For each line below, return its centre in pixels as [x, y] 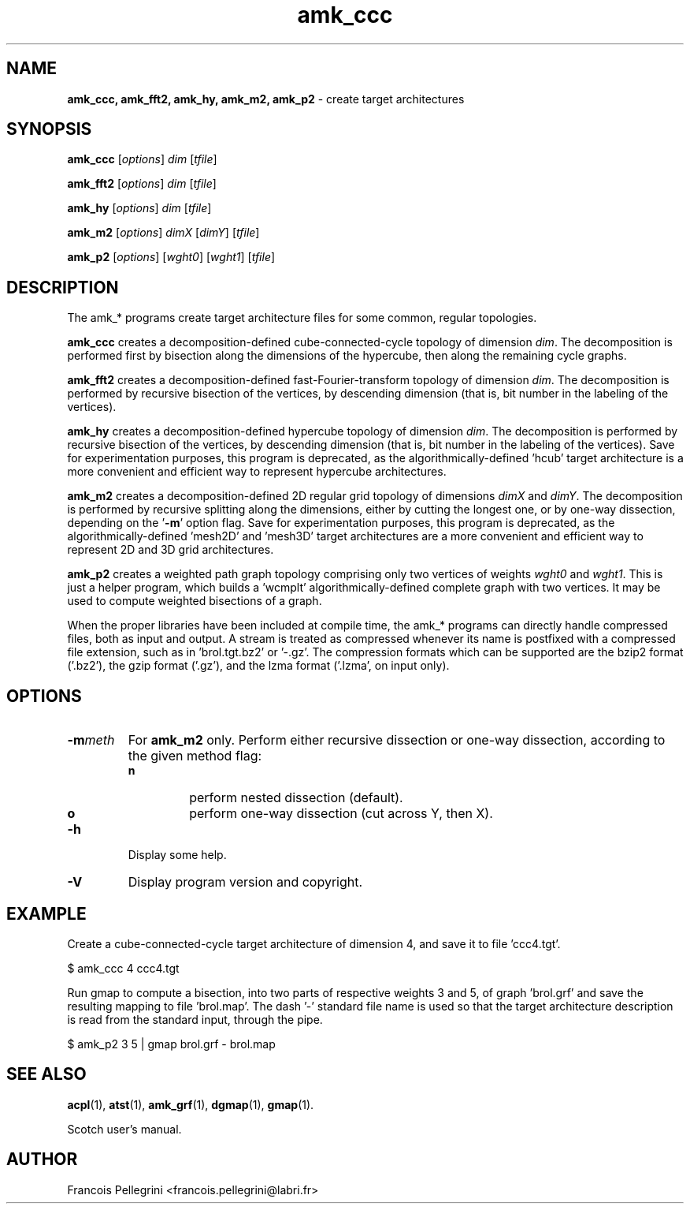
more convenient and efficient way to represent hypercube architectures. [257, 472]
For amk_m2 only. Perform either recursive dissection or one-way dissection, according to [397, 740]
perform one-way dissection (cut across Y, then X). [341, 814]
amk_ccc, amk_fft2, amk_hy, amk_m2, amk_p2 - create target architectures [266, 99]
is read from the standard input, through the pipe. [195, 1019]
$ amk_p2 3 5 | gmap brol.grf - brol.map [171, 1044]
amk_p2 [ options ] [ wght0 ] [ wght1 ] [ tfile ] [171, 257]
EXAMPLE [46, 913]
